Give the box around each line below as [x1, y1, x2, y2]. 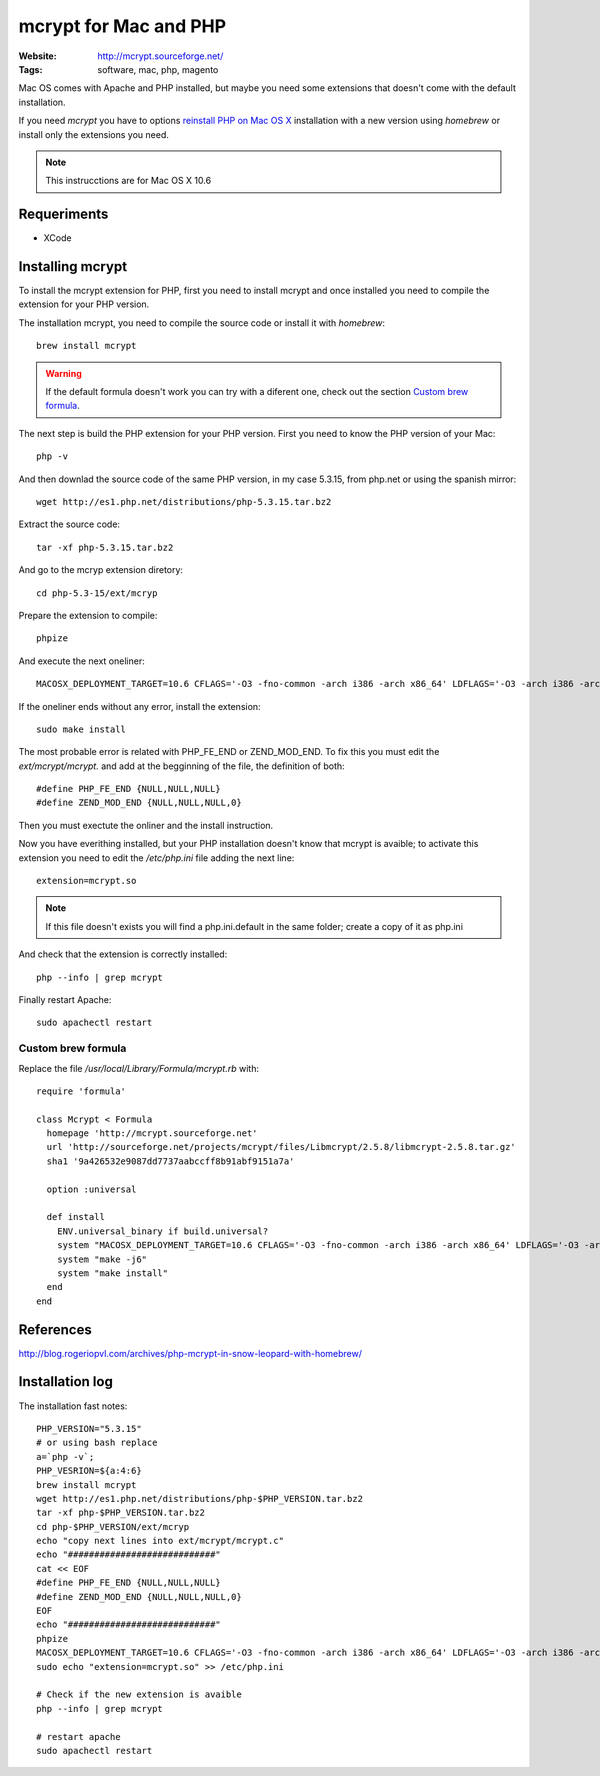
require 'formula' [36, 1085, 127, 1097]
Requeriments [18, 206, 109, 223]
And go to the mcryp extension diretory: [18, 564, 184, 576]
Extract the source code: [18, 518, 120, 530]
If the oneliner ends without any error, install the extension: [18, 700, 261, 712]
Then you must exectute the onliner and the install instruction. [18, 819, 274, 831]
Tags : [18, 63, 43, 75]
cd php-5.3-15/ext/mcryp [36, 587, 158, 599]
